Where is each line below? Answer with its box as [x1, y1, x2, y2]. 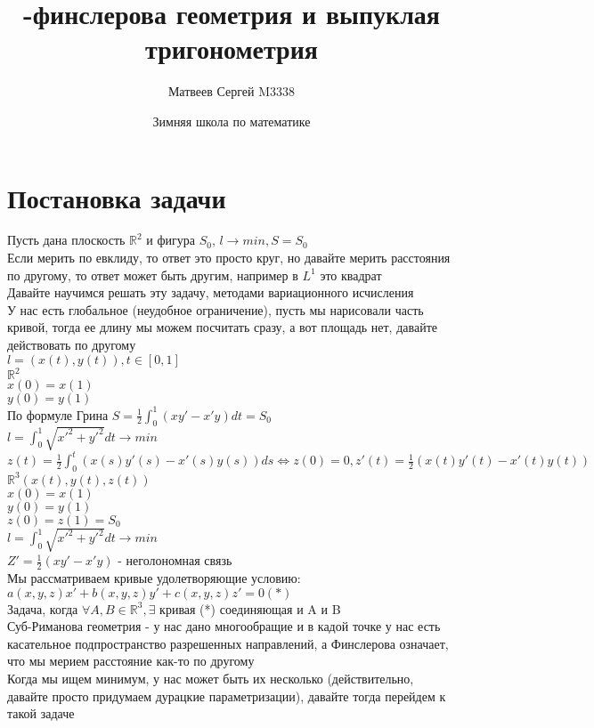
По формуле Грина [7, 405, 109, 424]
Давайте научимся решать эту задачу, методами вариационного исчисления [7, 283, 414, 302]
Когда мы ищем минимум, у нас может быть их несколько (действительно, [7, 669, 414, 688]
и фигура [146, 231, 196, 249]
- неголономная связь [118, 551, 232, 570]
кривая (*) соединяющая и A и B [159, 599, 341, 618]
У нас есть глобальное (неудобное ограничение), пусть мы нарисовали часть [7, 300, 424, 319]
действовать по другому [7, 336, 136, 353]
